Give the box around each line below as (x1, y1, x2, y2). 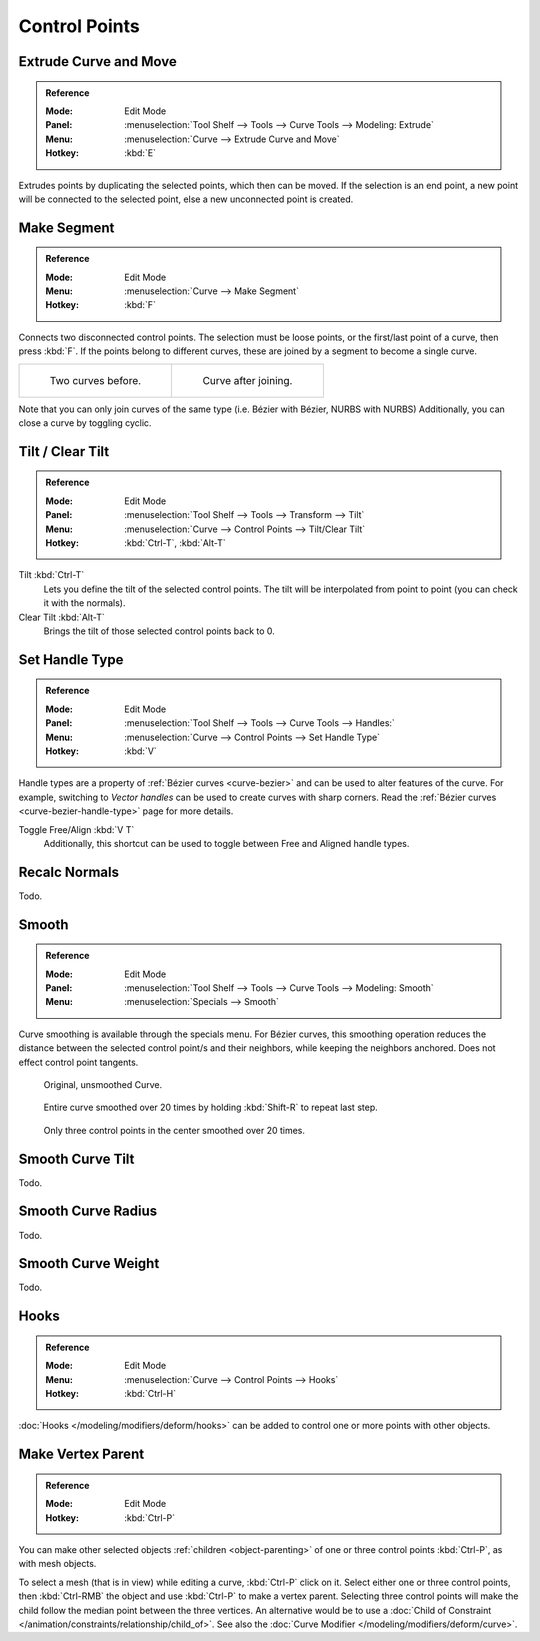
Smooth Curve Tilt (18, 1150, 135, 1167)
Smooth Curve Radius (18, 1203, 158, 1220)
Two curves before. (49, 373, 142, 387)
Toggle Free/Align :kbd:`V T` (18, 823, 135, 835)
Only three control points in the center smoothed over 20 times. (43, 1124, 305, 1136)
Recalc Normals (18, 863, 120, 880)
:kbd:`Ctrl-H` (124, 1388, 177, 1400)
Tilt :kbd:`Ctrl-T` (18, 569, 85, 581)
